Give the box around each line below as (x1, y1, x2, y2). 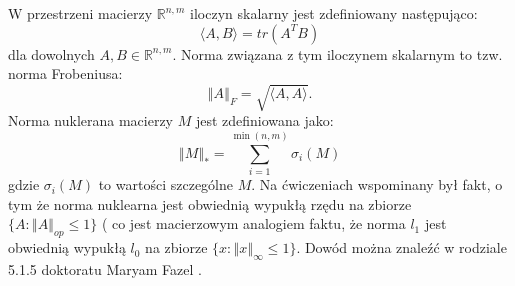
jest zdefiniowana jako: (195, 110, 334, 131)
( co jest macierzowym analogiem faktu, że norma (101, 213, 406, 234)
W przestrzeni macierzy (8, 3, 153, 23)
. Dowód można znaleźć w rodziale (296, 237, 507, 258)
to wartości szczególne (98, 174, 233, 195)
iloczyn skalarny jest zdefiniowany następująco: (190, 3, 478, 23)
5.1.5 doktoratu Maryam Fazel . (8, 258, 202, 279)
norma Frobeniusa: (8, 63, 123, 84)
